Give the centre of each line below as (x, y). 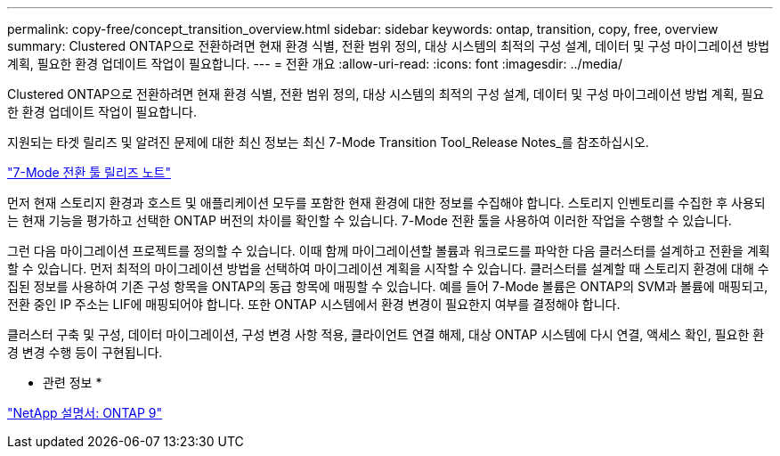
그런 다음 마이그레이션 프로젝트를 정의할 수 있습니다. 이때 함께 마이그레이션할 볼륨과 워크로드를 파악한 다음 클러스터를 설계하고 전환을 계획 (389, 251)
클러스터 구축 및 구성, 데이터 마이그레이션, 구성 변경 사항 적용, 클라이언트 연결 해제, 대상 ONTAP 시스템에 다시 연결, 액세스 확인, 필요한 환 (386, 334)
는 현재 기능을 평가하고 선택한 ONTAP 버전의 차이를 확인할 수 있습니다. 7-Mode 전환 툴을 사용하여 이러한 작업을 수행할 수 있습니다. (370, 220)
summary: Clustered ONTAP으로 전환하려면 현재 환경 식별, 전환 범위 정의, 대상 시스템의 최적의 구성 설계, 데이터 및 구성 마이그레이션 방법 (389, 46)
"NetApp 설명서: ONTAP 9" (85, 413)
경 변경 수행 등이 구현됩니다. (85, 352)
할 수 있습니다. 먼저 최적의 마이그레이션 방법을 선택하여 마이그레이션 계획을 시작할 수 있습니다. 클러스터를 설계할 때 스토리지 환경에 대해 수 (388, 269)
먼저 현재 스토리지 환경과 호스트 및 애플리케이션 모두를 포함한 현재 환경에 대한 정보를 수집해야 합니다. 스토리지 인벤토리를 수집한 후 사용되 (386, 203)
